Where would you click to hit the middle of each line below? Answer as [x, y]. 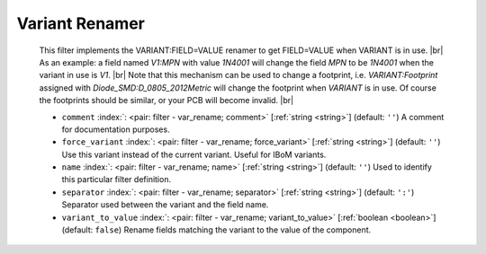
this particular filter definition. [116, 180]
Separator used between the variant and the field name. [165, 205]
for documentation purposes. [116, 129]
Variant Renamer [81, 23]
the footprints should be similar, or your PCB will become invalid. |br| [166, 101]
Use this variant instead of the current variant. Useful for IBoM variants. [194, 154]
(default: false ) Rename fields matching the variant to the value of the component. [216, 230]
